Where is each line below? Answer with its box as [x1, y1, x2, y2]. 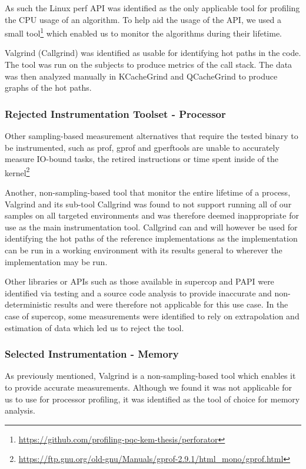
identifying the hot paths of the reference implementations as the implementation [5, 232, 298, 245]
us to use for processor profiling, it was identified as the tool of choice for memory [5, 392, 300, 405]
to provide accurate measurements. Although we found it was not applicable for [5, 381, 292, 393]
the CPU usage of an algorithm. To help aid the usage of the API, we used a [5, 13, 282, 25]
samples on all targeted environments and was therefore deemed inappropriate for [5, 209, 299, 222]
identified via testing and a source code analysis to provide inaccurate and [5, 286, 272, 299]
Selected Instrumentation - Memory [5, 346, 179, 361]
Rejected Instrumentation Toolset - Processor [5, 106, 226, 121]
